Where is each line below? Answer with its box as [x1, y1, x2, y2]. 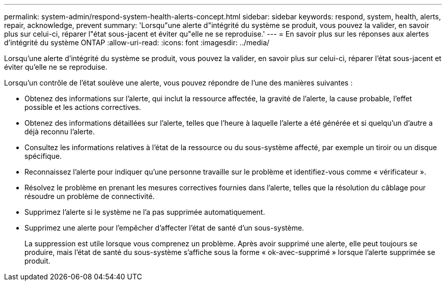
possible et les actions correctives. [24, 103, 141, 111]
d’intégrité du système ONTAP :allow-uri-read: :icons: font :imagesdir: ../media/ [4, 38, 270, 47]
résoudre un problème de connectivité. [24, 192, 155, 201]
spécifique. [24, 152, 62, 160]
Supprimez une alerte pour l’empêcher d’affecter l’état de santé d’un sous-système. [24, 223, 304, 232]
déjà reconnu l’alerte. [24, 127, 95, 136]
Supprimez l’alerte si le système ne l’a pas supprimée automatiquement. [24, 208, 265, 216]
